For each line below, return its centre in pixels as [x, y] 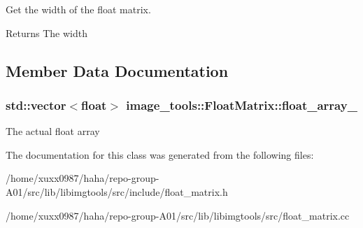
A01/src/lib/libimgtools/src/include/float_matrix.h [117, 191]
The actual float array [53, 131]
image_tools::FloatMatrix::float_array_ [242, 105]
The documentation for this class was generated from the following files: [160, 154]
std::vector [36, 105]
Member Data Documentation [117, 70]
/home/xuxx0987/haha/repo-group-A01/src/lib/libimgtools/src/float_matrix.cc [178, 215]
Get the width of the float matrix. [78, 9]
